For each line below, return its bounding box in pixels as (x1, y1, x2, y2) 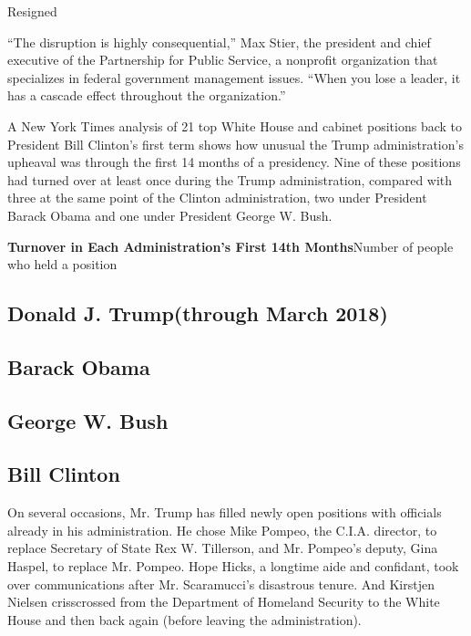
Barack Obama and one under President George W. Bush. (7, 205, 333, 224)
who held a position (7, 255, 118, 274)
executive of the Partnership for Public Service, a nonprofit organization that (7, 50, 438, 69)
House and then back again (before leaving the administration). (7, 610, 362, 629)
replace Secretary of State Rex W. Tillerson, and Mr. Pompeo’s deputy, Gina (7, 538, 438, 558)
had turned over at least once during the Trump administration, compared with (7, 170, 453, 189)
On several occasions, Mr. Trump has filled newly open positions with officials (7, 503, 442, 522)
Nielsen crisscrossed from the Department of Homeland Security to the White (7, 592, 440, 611)
